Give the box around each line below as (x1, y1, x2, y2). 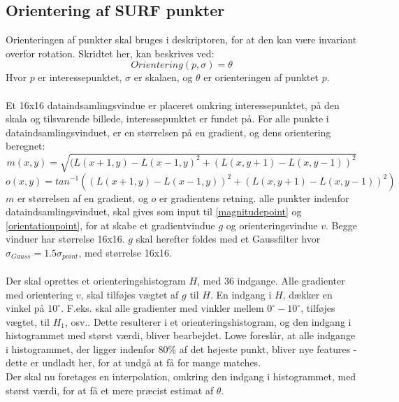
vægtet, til (6, 314, 50, 329)
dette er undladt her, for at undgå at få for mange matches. (6, 355, 261, 370)
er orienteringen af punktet (203, 70, 319, 85)
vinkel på (6, 301, 45, 315)
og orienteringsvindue (226, 217, 318, 232)
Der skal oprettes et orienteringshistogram (6, 273, 186, 287)
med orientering (6, 287, 73, 301)
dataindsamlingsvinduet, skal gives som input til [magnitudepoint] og (6, 204, 302, 219)
